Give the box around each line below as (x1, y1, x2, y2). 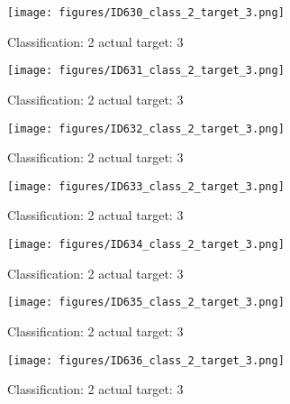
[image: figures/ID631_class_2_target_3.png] (7, 64, 285, 78)
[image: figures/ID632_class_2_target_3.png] (7, 122, 285, 135)
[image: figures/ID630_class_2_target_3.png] (7, 6, 285, 19)
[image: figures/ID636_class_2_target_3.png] (7, 353, 285, 367)
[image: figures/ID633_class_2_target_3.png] (7, 179, 285, 193)
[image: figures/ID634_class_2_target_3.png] (7, 238, 285, 251)
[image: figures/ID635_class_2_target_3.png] (7, 296, 285, 309)
